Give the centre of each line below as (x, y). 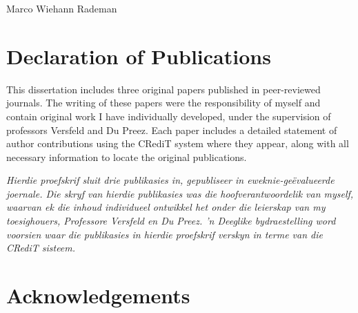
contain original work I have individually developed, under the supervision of (169, 116)
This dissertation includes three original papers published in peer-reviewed (163, 89)
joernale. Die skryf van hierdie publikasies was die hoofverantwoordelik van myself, (180, 193)
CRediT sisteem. (41, 248)
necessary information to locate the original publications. (127, 156)
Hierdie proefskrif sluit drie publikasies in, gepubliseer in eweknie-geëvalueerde (170, 180)
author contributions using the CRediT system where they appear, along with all (178, 143)
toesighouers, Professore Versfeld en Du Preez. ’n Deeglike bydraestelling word (171, 221)
